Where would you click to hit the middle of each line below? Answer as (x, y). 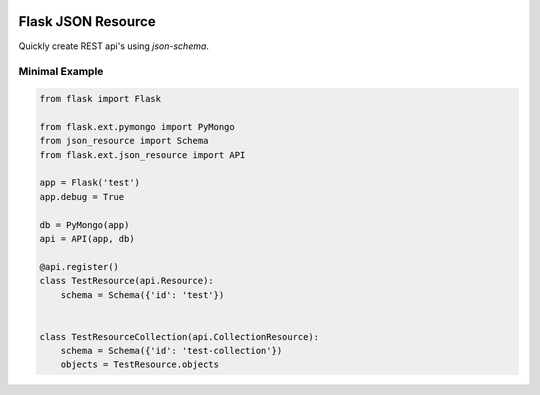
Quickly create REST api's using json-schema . (114, 46)
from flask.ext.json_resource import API (142, 154)
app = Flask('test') (89, 183)
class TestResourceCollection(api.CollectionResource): (179, 336)
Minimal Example (61, 72)
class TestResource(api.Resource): (126, 281)
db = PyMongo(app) (84, 224)
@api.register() (79, 266)
